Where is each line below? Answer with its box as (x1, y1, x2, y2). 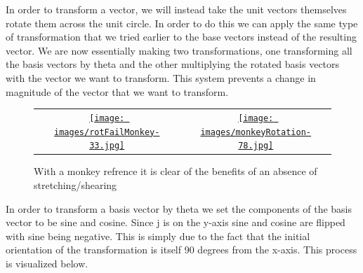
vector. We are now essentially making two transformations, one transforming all (6, 43, 352, 57)
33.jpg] (89, 141, 125, 151)
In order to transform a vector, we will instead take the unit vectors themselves (6, 2, 347, 16)
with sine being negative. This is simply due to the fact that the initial (6, 228, 310, 243)
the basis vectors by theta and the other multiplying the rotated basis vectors (6, 57, 340, 71)
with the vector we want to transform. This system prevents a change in (6, 70, 316, 85)
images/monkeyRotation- (200, 127, 311, 137)
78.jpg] (238, 141, 274, 151)
